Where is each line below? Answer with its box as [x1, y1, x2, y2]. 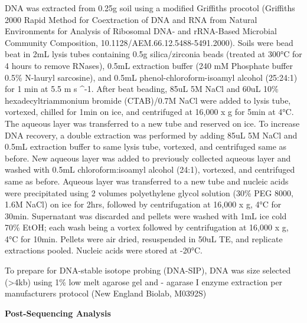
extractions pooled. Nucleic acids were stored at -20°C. [5, 244, 203, 256]
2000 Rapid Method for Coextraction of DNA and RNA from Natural [5, 13, 257, 25]
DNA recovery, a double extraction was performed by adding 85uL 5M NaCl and [5, 128, 298, 141]
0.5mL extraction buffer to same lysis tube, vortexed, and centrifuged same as [5, 140, 287, 153]
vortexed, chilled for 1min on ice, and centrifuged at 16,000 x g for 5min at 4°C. [5, 106, 294, 118]
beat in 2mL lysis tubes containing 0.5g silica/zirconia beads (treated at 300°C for [5, 48, 302, 60]
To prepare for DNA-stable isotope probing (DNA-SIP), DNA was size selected [5, 264, 291, 276]
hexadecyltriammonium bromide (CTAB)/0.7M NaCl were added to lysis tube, [5, 94, 291, 106]
